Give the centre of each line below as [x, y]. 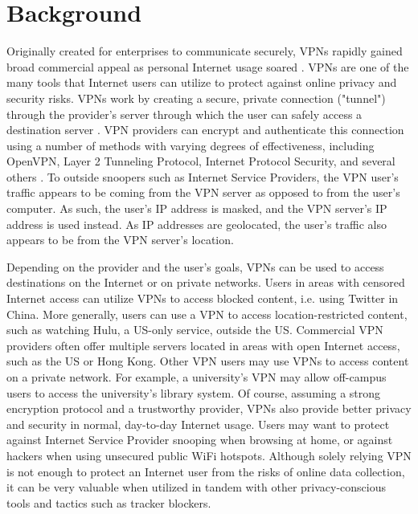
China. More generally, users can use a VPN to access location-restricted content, [207, 314]
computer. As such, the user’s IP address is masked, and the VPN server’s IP [197, 208]
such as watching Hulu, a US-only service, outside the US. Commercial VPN [195, 330]
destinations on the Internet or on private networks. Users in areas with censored [206, 282]
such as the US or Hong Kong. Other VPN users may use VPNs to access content [208, 361]
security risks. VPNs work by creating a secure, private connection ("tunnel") [196, 98]
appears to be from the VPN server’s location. [120, 240]
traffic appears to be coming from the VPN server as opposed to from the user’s [203, 192]
